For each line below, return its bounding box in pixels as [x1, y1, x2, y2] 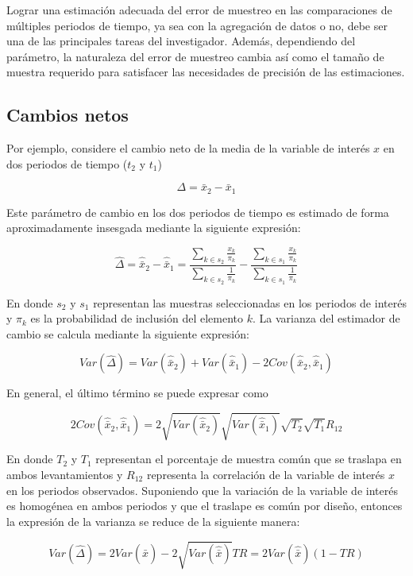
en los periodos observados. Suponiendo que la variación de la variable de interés [6, 481, 398, 498]
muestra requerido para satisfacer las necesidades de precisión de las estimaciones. [6, 64, 405, 80]
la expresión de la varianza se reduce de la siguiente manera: [6, 512, 300, 529]
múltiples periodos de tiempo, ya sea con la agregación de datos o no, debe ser [6, 17, 388, 33]
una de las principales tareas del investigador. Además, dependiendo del [6, 33, 356, 49]
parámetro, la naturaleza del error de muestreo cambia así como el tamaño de [6, 48, 384, 64]
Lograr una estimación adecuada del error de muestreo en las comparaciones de [6, 2, 392, 17]
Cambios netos [6, 102, 129, 127]
